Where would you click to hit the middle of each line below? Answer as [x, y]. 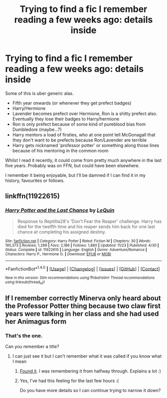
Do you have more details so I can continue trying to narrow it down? [90, 391]
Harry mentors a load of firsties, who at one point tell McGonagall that [84, 134]
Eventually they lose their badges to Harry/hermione [66, 119]
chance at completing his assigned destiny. [62, 232]
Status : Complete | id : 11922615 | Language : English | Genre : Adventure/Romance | [76, 250]
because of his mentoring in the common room [60, 150]
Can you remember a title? [32, 347]
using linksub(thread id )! [25, 283]
